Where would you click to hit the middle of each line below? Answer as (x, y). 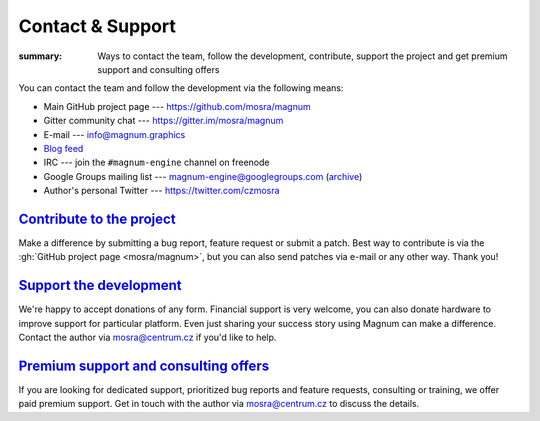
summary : (40, 56)
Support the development (100, 285)
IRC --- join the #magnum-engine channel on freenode (156, 162)
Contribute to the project (97, 218)
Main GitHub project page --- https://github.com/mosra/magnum (177, 106)
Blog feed (63, 148)
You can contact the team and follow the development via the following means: (181, 88)
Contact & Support (97, 26)
